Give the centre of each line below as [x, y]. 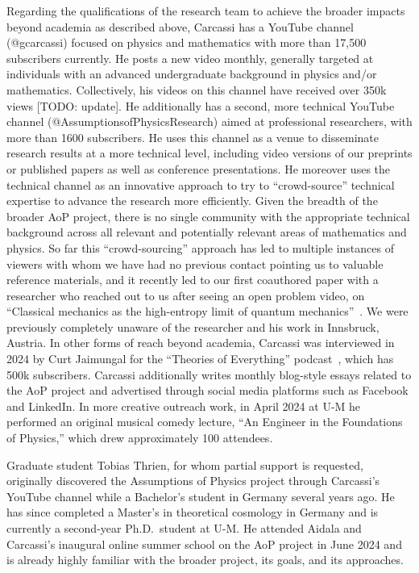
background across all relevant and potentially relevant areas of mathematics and [207, 232]
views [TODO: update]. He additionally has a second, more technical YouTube [201, 105]
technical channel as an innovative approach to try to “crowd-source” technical [201, 184]
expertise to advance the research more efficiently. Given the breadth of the [192, 201]
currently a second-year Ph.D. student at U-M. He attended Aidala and [184, 528]
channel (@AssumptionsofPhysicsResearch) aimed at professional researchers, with [209, 121]
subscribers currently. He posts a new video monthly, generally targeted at [190, 58]
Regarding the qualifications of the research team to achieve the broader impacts [206, 10]
